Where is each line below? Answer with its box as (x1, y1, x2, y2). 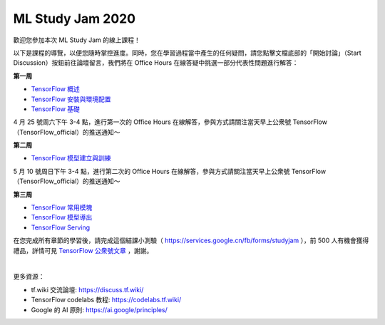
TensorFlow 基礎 (31, 104, 80, 113)
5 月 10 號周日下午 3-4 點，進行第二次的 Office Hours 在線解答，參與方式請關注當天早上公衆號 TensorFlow (13, 167, 327, 175)
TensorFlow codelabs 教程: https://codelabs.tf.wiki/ (31, 296, 182, 304)
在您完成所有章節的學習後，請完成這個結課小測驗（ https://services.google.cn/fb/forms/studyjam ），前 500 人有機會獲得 (13, 236, 369, 245)
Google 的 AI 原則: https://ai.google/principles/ (31, 305, 168, 314)
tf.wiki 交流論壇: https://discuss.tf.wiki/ (31, 285, 144, 294)
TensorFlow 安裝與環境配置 (31, 95, 111, 103)
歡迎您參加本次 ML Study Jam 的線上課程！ (13, 36, 140, 44)
